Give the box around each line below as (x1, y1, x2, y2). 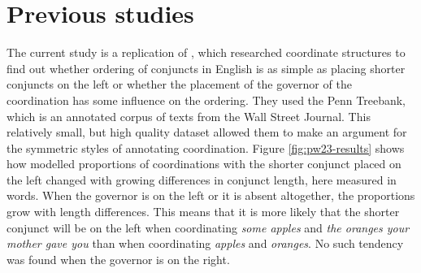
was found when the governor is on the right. (7, 250, 230, 267)
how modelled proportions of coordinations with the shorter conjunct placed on (7, 155, 401, 172)
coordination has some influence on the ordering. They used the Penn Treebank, (7, 91, 406, 108)
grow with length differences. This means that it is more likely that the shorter (7, 203, 400, 220)
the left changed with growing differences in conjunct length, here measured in (7, 171, 397, 188)
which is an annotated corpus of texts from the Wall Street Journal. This (7, 107, 371, 124)
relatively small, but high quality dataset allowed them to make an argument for (7, 123, 407, 141)
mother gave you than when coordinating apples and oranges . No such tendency (7, 235, 404, 252)
